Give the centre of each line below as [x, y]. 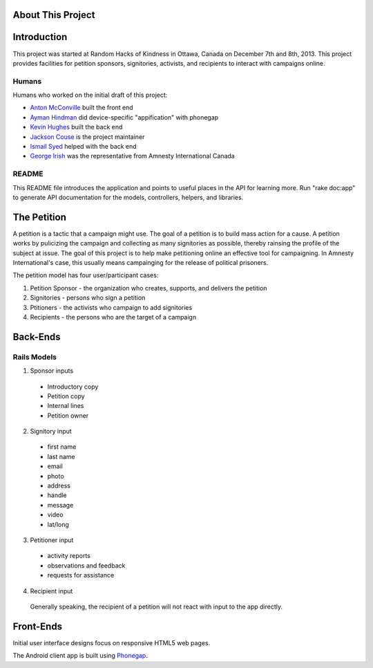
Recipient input [51, 591]
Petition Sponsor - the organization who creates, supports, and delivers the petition [149, 288]
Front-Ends [37, 626]
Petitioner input [52, 540]
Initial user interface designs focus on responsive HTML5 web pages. [112, 642]
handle [57, 495]
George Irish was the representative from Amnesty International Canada [132, 156]
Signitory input [51, 432]
